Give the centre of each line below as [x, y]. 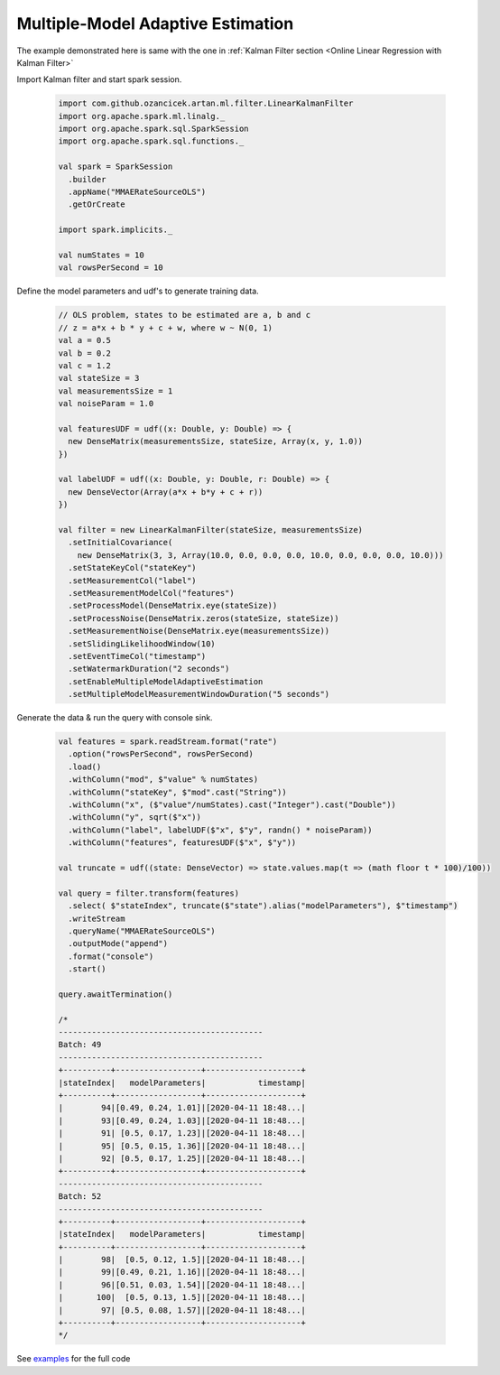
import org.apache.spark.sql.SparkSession [153, 129]
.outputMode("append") [118, 944]
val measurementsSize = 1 [116, 391]
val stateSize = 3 [99, 378]
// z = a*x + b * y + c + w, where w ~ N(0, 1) [165, 328]
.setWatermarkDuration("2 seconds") [149, 669]
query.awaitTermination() [116, 994]
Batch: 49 [80, 1045]
